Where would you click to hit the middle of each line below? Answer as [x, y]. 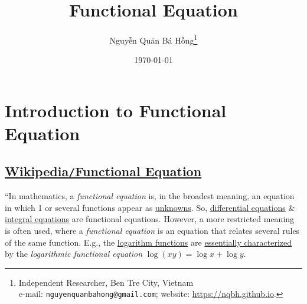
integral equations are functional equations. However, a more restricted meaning [150, 219]
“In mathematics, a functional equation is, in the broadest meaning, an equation [150, 196]
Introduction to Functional [116, 110]
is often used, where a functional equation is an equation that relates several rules [152, 230]
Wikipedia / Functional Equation [103, 171]
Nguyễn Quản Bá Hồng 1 [153, 39]
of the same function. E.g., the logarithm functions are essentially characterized [148, 242]
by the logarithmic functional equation [74, 254]
